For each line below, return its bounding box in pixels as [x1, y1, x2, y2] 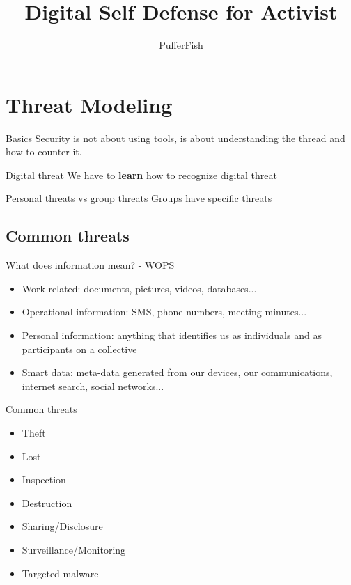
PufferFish [159, 38, 203, 52]
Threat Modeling [6, 90, 173, 118]
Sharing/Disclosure [22, 519, 103, 533]
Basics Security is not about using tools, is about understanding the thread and [6, 130, 345, 145]
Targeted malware [22, 565, 99, 580]
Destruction [22, 495, 72, 510]
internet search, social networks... [22, 378, 164, 393]
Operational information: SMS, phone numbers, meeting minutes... [22, 304, 307, 319]
